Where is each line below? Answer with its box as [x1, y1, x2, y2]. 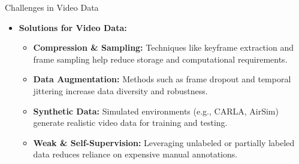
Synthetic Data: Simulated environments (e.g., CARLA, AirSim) [33, 104, 279, 117]
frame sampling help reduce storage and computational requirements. [33, 52, 288, 65]
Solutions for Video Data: [19, 21, 127, 33]
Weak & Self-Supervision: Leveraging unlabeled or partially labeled [33, 136, 295, 148]
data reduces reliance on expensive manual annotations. [33, 148, 238, 160]
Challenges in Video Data [5, 1, 99, 13]
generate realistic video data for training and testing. [33, 116, 228, 129]
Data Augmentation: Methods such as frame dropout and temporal [33, 73, 291, 85]
